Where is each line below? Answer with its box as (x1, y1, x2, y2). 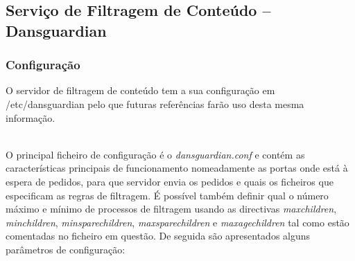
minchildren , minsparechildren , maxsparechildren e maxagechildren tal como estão (6, 215, 349, 229)
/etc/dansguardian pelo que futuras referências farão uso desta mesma (6, 96, 304, 111)
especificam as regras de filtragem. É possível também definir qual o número (6, 188, 329, 202)
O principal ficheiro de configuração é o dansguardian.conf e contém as (6, 147, 305, 161)
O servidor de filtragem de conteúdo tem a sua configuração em (6, 83, 275, 98)
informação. (6, 110, 55, 125)
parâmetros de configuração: (6, 242, 125, 256)
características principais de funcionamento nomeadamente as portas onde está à (6, 161, 348, 175)
